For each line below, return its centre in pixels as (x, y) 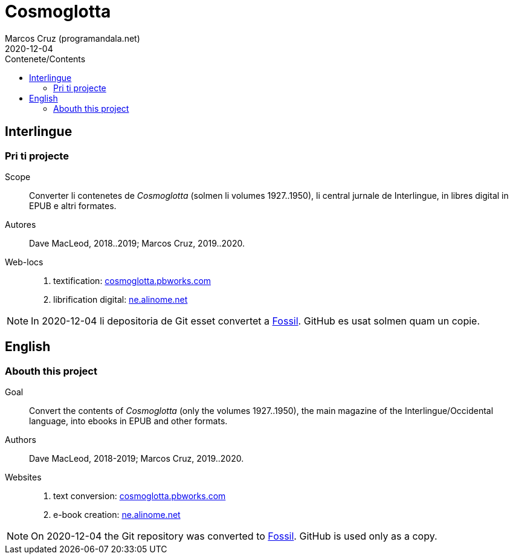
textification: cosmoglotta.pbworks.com (132, 280)
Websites (23, 477)
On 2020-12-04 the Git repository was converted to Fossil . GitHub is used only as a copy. (234, 536)
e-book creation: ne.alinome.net (117, 515)
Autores (21, 224)
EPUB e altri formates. (73, 205)
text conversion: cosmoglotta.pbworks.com (140, 496)
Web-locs (24, 262)
